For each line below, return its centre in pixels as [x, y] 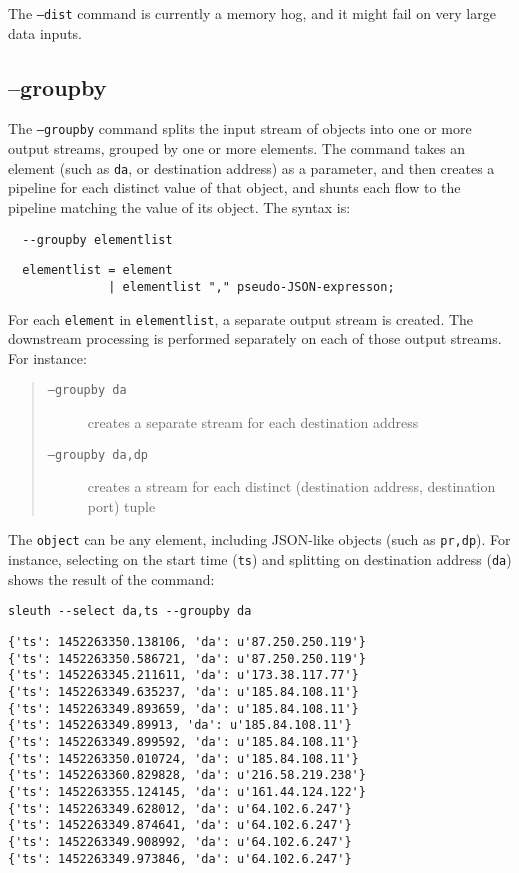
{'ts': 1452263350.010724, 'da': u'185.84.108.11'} [183, 758]
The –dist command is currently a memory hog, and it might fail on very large [252, 13]
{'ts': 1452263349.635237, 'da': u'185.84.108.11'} [183, 691]
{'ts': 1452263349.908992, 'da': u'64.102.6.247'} [180, 841]
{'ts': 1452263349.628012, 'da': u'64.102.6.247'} [180, 808]
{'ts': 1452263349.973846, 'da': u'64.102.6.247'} [180, 858]
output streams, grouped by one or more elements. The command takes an [236, 148]
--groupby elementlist [97, 239]
